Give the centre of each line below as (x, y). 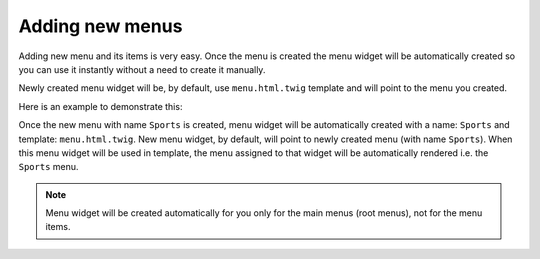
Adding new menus (100, 26)
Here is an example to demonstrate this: (100, 106)
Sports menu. (48, 167)
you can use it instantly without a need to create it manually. (142, 69)
